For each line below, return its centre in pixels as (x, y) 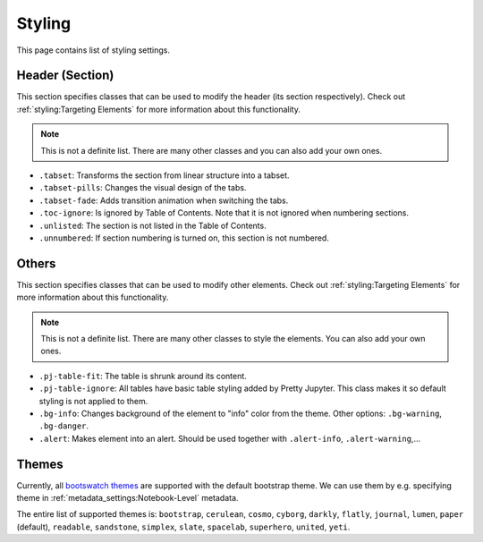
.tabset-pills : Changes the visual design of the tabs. (143, 188)
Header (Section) (65, 76)
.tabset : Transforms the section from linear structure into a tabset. (164, 175)
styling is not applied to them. (93, 401)
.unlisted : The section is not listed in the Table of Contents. (153, 225)
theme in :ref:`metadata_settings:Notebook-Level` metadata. (127, 498)
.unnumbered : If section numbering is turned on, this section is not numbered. (184, 238)
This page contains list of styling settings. (93, 50)
